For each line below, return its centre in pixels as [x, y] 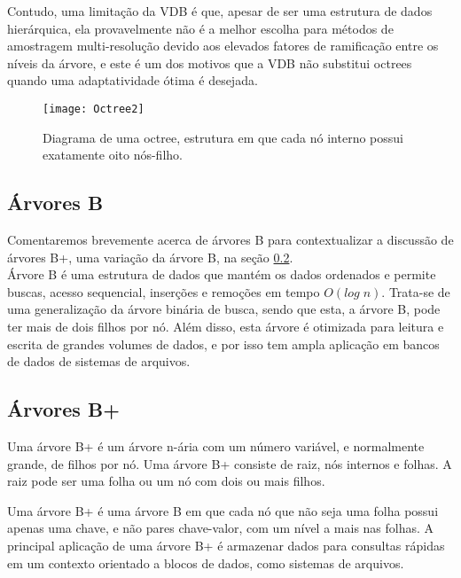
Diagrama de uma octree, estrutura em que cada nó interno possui [223, 137]
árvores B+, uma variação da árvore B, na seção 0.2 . [150, 257]
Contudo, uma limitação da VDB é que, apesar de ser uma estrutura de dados [220, 11]
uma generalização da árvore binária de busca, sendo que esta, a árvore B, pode [224, 309]
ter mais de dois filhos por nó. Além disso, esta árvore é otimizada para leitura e [226, 326]
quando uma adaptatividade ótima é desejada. [133, 80]
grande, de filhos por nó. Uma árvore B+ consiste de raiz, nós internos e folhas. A [230, 463]
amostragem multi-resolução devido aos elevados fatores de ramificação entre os [223, 46]
